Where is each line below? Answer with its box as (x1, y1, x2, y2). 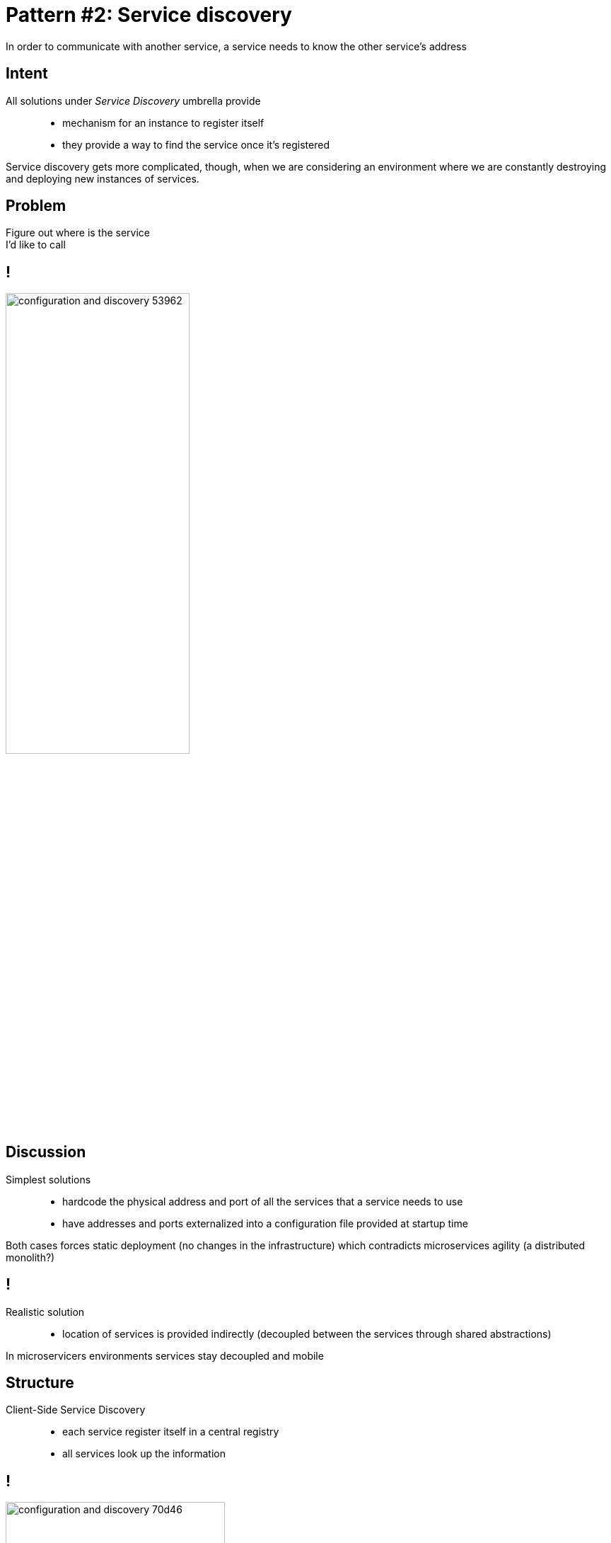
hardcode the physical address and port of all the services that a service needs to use (62, 1195, 463, 1208)
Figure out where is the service (6, 226, 151, 239)
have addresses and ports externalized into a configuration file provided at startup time (62, 1217, 468, 1229)
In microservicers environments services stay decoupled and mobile (6, 1349, 324, 1362)
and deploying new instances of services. (6, 172, 199, 185)
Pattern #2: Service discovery (6, 3, 292, 27)
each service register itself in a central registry (62, 1426, 279, 1438)
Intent (6, 64, 48, 83)
